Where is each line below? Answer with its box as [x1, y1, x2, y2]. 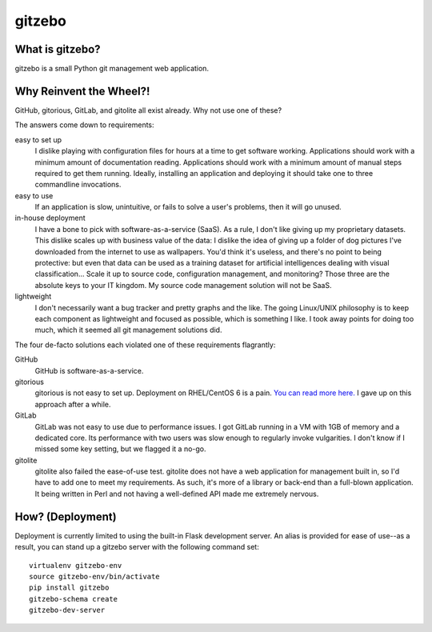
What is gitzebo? [14, 42, 101, 56]
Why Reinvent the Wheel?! [14, 84, 150, 98]
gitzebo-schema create [29, 594, 118, 603]
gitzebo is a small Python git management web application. [14, 64, 210, 74]
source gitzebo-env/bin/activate [29, 572, 160, 581]
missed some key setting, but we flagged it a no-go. [34, 444, 207, 454]
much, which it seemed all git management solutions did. [34, 325, 222, 335]
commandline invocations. [34, 180, 122, 190]
